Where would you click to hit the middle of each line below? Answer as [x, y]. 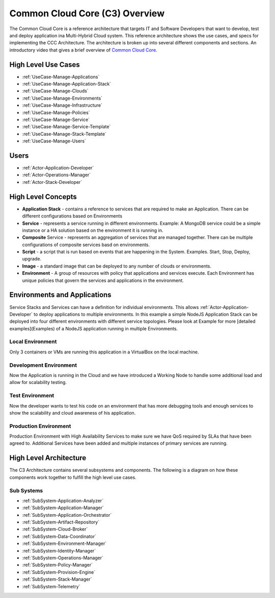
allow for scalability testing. [38, 382]
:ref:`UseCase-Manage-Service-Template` [66, 127]
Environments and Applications [60, 295]
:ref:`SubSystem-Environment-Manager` [64, 543]
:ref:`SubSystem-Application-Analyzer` [63, 500]
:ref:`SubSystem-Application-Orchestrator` [67, 515]
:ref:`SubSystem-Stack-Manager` [57, 579]
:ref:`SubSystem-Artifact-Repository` [61, 522]
